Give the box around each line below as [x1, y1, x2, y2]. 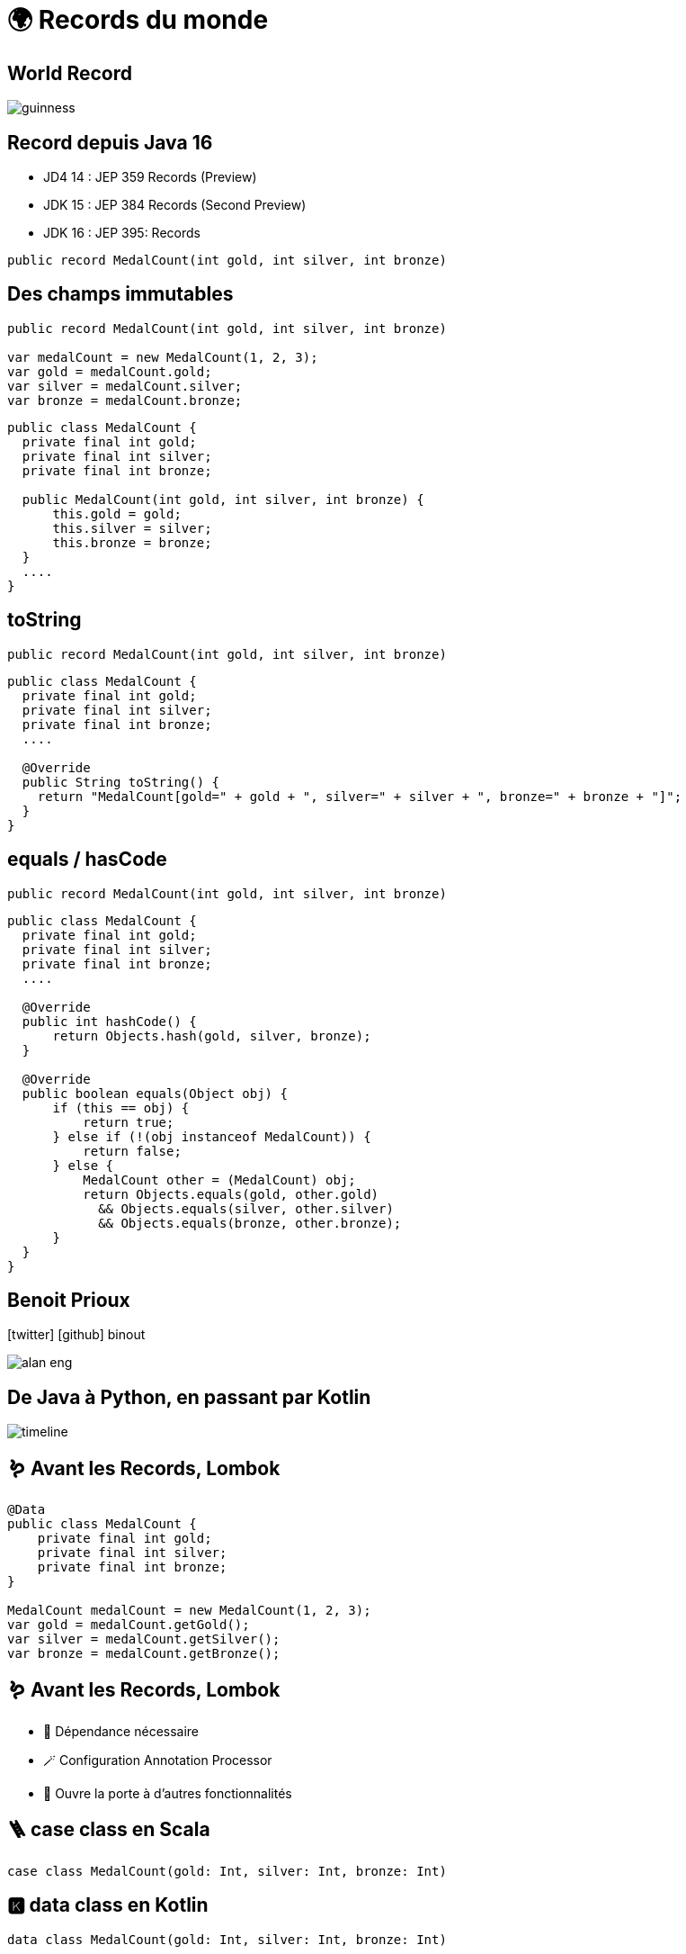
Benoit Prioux [7, 1288, 130, 1311]
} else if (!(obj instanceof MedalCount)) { [52, 1129, 371, 1144]
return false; [83, 1143, 182, 1158]
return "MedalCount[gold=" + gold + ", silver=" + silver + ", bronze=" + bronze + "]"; [37, 788, 682, 804]
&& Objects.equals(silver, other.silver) [98, 1201, 394, 1216]
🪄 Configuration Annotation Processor [43, 1751, 272, 1768]
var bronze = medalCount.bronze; [7, 392, 243, 408]
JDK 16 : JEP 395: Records [43, 225, 200, 241]
